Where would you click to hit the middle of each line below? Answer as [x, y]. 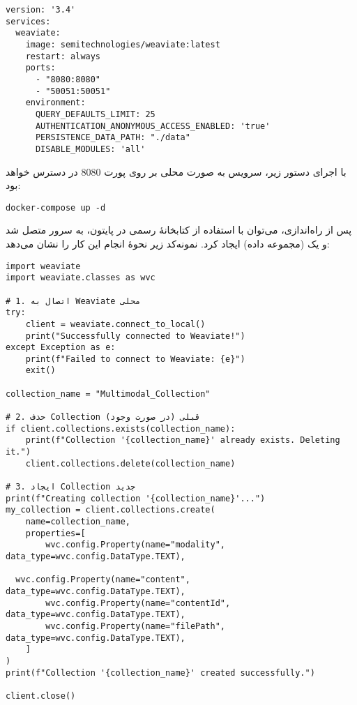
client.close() [41, 696]
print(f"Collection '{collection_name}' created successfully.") [160, 673]
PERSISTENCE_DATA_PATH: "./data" [113, 138]
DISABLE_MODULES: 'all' [90, 149]
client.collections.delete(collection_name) [130, 463]
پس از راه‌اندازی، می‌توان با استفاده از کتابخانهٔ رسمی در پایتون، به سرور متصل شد [179, 230]
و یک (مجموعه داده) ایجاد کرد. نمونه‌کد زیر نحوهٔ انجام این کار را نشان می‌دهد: [168, 243]
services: [28, 21]
